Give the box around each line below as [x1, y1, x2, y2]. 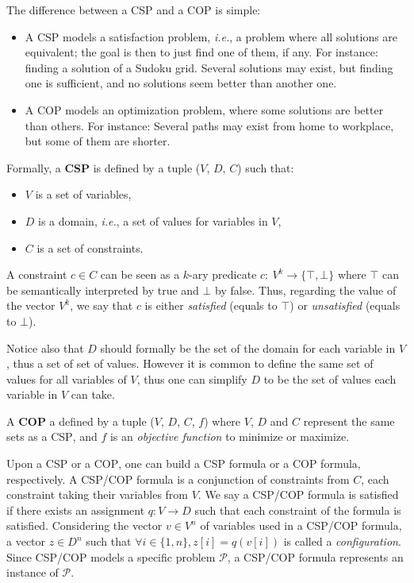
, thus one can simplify [136, 370, 247, 387]
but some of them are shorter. [25, 133, 171, 149]
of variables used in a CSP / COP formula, [200, 517, 402, 534]
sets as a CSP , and [6, 428, 98, 445]
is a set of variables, [35, 186, 132, 203]
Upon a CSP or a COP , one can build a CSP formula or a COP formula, [6, 455, 361, 472]
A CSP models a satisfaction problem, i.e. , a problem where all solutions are [25, 28, 398, 44]
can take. [71, 386, 115, 403]
